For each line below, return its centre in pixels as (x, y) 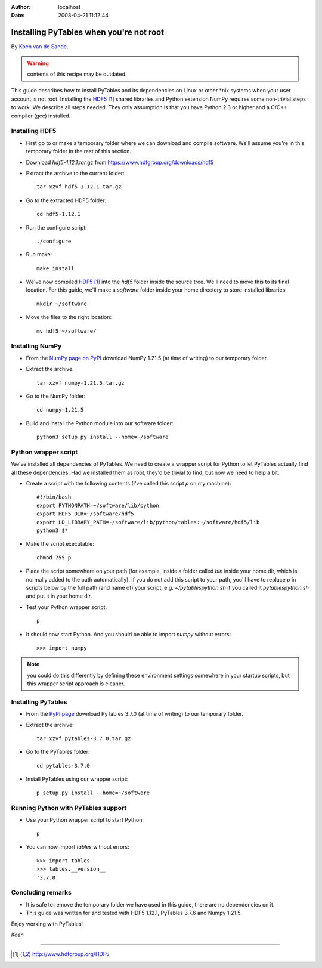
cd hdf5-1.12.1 (59, 214)
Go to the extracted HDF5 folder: (66, 200)
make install (55, 268)
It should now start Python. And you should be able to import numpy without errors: (129, 634)
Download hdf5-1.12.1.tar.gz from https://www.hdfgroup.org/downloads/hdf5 (120, 162)
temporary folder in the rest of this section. (78, 151)
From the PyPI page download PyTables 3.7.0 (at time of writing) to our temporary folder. (135, 714)
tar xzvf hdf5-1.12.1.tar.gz (79, 187)
